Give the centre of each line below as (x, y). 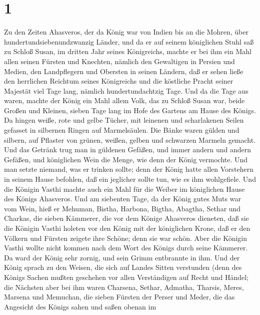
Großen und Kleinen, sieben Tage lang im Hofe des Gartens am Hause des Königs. (130, 110)
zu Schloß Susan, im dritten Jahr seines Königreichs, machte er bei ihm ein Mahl (128, 51)
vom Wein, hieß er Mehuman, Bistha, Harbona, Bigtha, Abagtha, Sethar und (122, 208)
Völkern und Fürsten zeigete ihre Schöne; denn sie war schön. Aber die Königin (126, 238)
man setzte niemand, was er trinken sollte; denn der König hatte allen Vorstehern (129, 169)
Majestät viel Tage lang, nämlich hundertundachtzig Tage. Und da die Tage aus (126, 90)
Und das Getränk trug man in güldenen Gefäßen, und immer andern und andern (128, 149)
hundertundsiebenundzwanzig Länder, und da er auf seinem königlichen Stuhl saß (129, 41)
